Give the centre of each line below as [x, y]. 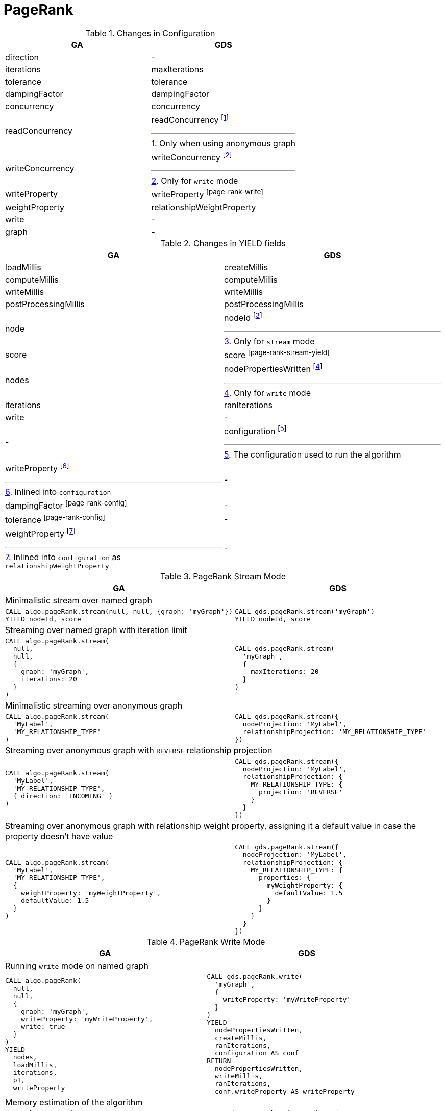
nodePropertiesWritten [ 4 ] [273, 368]
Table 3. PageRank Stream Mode [223, 577]
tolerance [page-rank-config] [55, 519]
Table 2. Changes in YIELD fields [223, 243]
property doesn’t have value [59, 836]
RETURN [219, 1061]
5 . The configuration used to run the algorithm [313, 455]
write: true [43, 1026]
